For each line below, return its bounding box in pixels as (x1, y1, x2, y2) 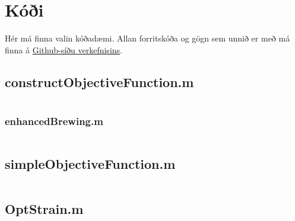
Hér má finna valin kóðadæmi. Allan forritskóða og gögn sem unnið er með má (5, 32, 290, 44)
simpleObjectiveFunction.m (5, 155, 176, 173)
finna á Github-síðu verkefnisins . (5, 43, 122, 56)
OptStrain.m (5, 200, 84, 218)
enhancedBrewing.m (5, 114, 103, 129)
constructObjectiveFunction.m (5, 72, 194, 91)
